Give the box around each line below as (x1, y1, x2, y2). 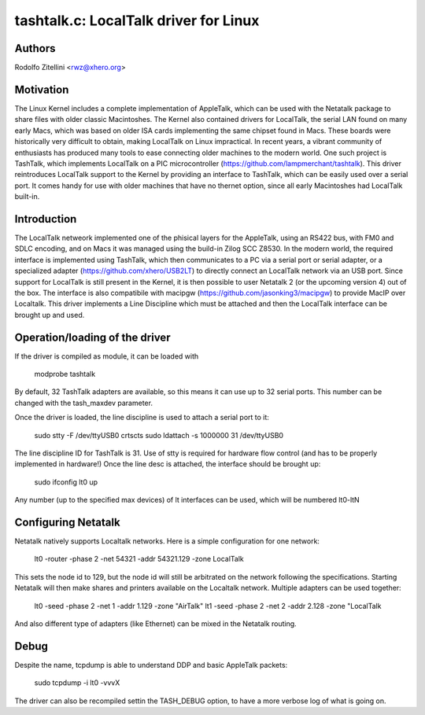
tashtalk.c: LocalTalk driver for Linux (14, 12, 260, 29)
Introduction (14, 212, 77, 226)
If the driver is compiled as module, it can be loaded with (14, 351, 199, 361)
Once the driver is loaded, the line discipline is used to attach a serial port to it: (14, 413, 269, 422)
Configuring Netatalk (14, 515, 121, 529)
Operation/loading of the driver (14, 330, 171, 344)
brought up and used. (14, 310, 85, 319)
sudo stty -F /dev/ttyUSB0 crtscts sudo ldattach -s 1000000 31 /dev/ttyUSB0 (34, 430, 283, 440)
